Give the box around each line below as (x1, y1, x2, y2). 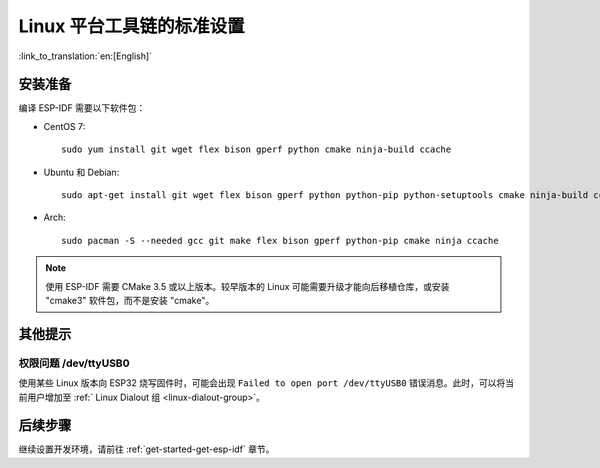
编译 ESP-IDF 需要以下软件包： (18, 102, 146, 114)
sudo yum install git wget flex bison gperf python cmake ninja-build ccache (61, 144, 452, 155)
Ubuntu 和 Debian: (43, 166, 120, 178)
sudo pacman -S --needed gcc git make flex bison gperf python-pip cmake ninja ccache (61, 235, 499, 246)
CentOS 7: (43, 120, 86, 132)
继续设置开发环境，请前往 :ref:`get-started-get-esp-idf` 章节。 (18, 443, 275, 455)
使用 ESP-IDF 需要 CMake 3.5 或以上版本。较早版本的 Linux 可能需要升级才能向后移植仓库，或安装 (45, 280, 450, 292)
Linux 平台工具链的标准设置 (18, 15, 245, 37)
